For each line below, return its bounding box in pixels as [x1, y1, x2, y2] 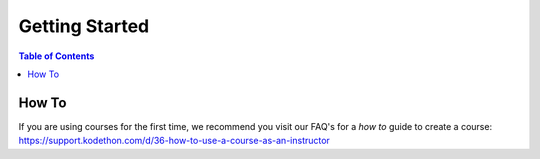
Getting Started [18, 15, 150, 37]
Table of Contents [18, 50, 95, 62]
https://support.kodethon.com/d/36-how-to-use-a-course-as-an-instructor [18, 135, 330, 147]
